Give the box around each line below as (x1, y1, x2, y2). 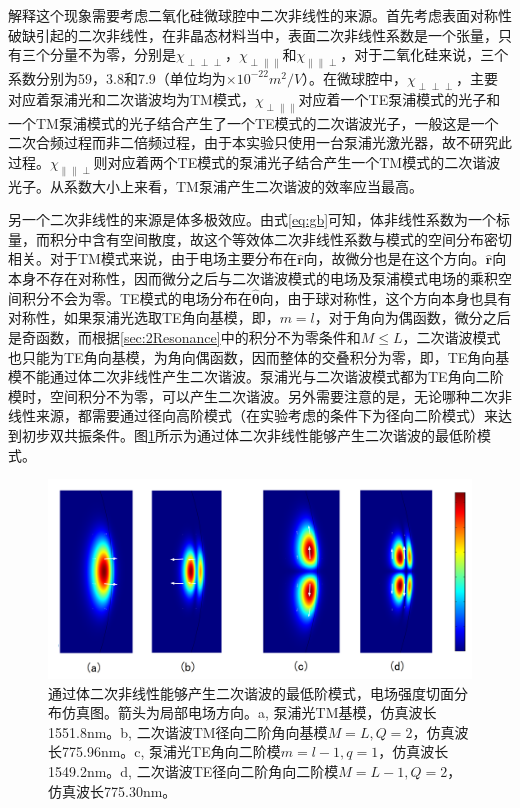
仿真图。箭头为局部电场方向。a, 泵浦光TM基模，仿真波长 (61, 702, 437, 723)
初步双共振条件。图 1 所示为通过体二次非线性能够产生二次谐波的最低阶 (21, 424, 477, 445)
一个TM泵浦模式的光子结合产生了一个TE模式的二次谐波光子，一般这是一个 (8, 112, 499, 133)
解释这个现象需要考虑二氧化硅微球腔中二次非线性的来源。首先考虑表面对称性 (8, 5, 512, 25)
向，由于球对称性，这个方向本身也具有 (259, 287, 512, 308)
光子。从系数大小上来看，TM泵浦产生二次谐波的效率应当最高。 (8, 175, 423, 196)
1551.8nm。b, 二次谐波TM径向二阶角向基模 (48, 721, 328, 742)
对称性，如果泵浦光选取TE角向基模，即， (8, 307, 280, 328)
